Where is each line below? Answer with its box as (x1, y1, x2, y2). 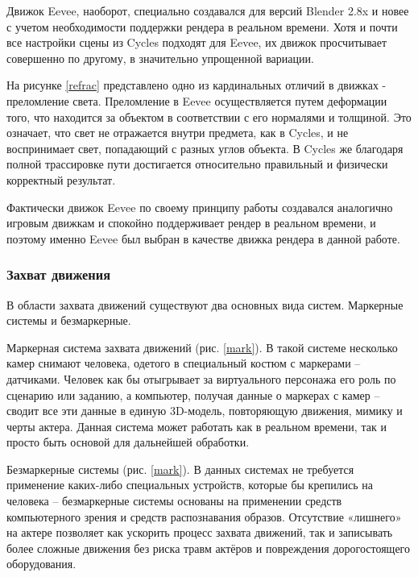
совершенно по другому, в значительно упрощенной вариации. (6, 49, 314, 66)
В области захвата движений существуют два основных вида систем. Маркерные (6, 296, 404, 313)
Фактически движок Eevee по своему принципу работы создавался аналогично (6, 198, 393, 215)
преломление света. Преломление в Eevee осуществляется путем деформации (6, 92, 387, 109)
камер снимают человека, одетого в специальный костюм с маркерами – (6, 355, 361, 372)
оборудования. (6, 555, 77, 572)
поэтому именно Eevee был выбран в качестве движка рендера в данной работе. (6, 230, 400, 247)
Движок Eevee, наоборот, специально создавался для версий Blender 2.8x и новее (6, 2, 409, 19)
